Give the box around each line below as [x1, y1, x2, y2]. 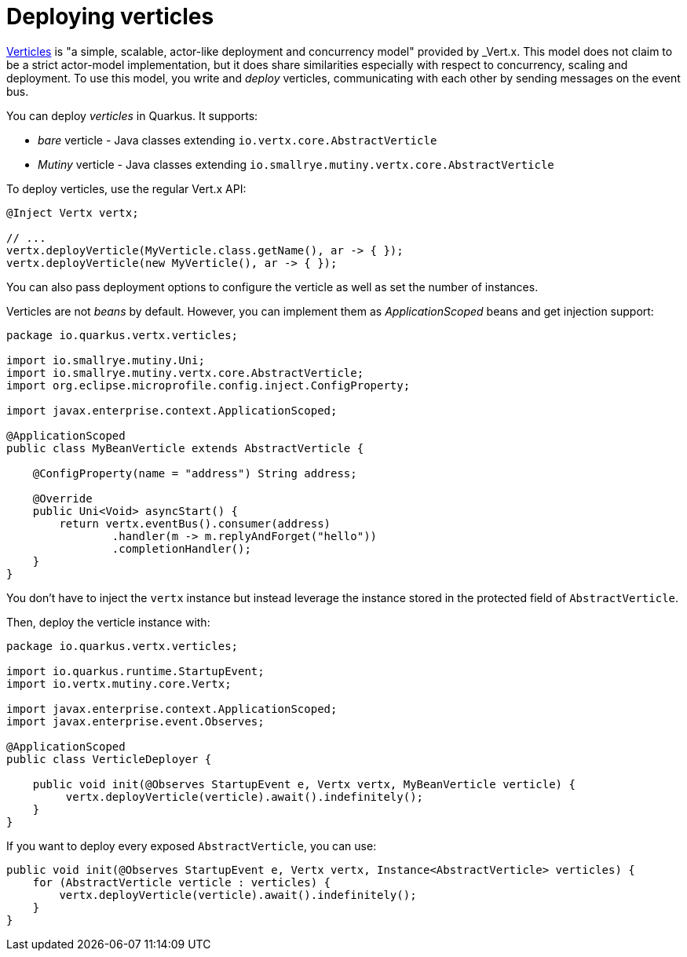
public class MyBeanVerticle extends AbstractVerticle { [6, 441, 364, 455]
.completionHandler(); [111, 542, 251, 555]
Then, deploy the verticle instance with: [6, 615, 210, 629]
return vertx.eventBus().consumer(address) [59, 517, 331, 530]
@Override [32, 491, 93, 505]
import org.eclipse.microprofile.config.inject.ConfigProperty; [6, 378, 411, 392]
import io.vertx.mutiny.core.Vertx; [6, 677, 232, 690]
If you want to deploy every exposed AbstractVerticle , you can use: [6, 838, 377, 853]
